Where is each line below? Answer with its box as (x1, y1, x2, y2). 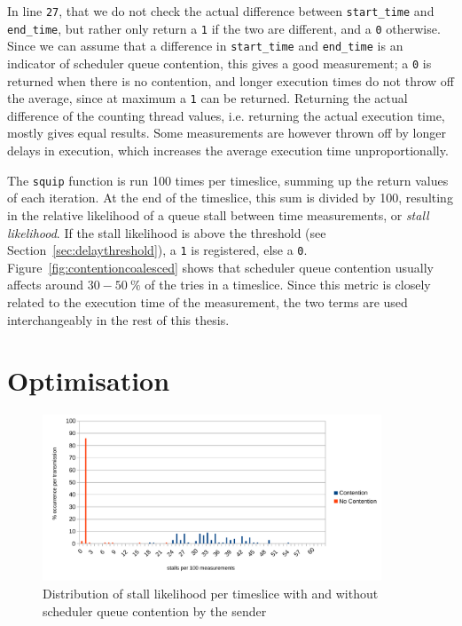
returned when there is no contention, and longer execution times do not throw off (7, 71, 454, 90)
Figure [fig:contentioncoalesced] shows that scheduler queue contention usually (7, 258, 434, 276)
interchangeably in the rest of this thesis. (7, 310, 230, 329)
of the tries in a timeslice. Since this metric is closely (145, 275, 431, 294)
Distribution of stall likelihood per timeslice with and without (43, 583, 379, 602)
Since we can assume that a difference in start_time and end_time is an (7, 36, 403, 55)
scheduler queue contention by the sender (43, 601, 267, 620)
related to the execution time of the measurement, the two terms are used (7, 292, 408, 311)
